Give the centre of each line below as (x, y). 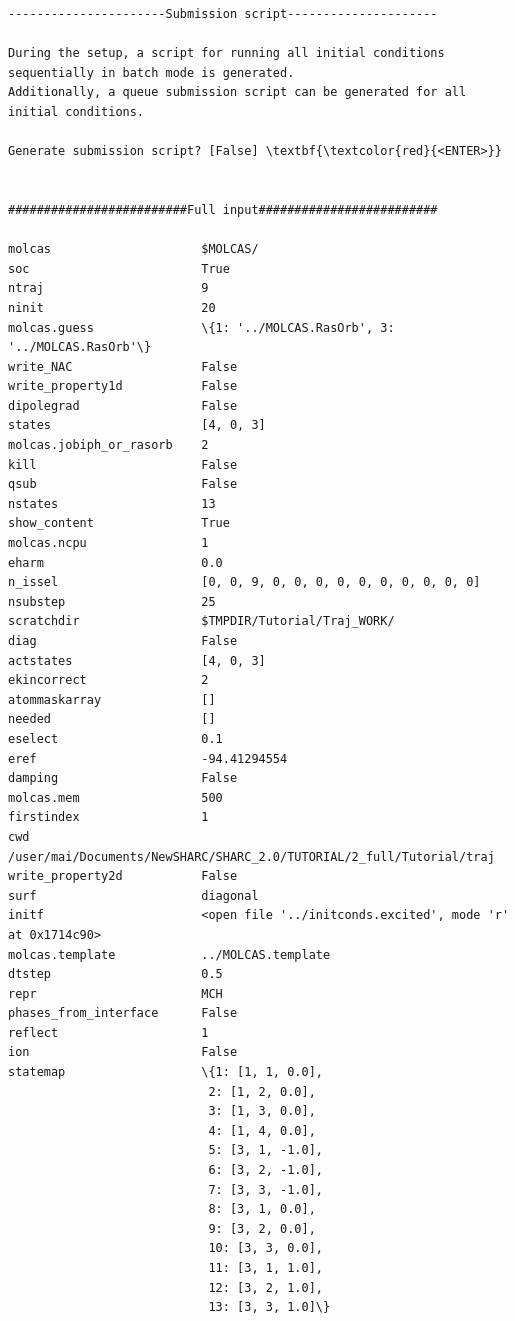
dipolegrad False (123, 405)
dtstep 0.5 (115, 974)
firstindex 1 (108, 817)
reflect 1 (108, 1032)
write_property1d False (123, 386)
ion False (123, 1052)
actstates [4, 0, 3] (137, 660)
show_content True (119, 523)
